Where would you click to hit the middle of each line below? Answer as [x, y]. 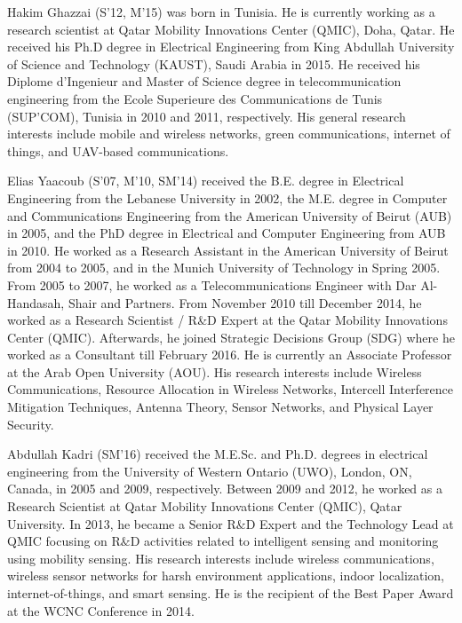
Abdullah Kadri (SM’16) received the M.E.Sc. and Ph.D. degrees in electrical [218, 454]
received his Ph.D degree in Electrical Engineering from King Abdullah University [231, 47]
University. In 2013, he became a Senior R [122, 523]
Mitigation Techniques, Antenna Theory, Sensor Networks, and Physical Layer [220, 407]
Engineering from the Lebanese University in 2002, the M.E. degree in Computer [227, 197]
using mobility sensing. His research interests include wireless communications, [221, 558]
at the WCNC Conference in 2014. [101, 610]
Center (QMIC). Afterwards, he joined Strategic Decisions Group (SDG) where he [231, 337]
